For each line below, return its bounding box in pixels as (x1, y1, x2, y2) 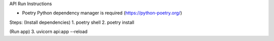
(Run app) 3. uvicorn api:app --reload (9, 28, 88, 35)
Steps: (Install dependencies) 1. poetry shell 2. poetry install (9, 19, 134, 25)
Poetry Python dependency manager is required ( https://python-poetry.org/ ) (22, 10, 182, 16)
